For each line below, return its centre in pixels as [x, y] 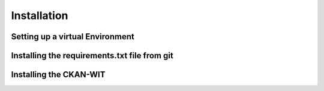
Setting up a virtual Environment [73, 37]
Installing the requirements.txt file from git [92, 56]
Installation [40, 15]
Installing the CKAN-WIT [58, 75]
